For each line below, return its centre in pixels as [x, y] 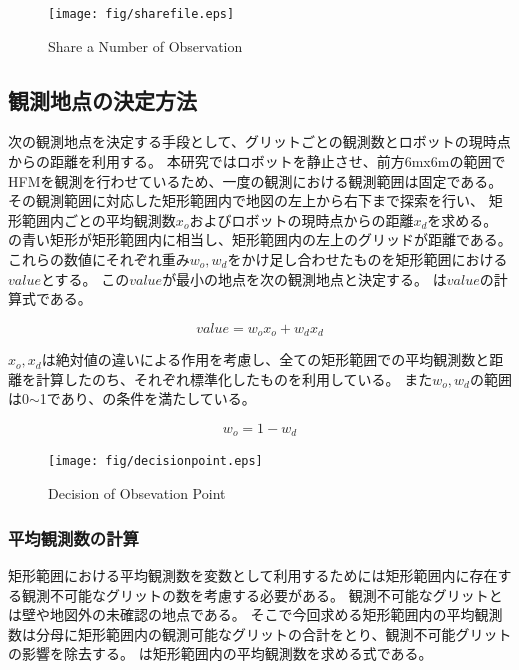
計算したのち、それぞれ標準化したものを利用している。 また [234, 378]
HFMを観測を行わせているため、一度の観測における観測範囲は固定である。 [255, 180]
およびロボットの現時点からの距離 [301, 219]
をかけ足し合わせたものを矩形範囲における [367, 259]
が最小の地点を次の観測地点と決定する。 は [304, 278]
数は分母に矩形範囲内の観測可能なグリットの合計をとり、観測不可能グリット [260, 633]
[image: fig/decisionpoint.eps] [155, 461]
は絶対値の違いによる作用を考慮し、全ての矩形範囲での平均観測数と [265, 359]
